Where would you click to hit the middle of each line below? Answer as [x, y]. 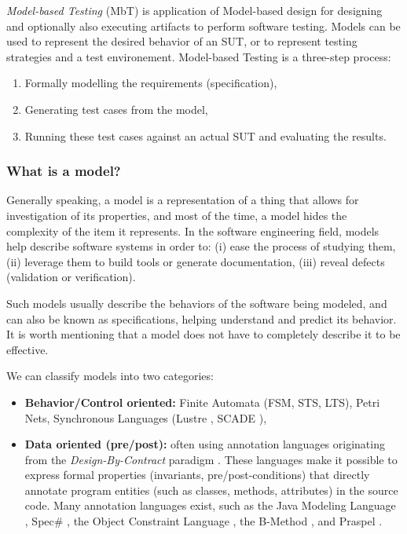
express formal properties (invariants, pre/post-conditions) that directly [197, 475]
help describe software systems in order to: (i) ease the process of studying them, [201, 246]
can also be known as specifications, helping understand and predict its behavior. [202, 318]
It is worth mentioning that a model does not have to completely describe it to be [203, 334]
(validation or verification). [71, 277]
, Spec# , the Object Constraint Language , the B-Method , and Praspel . [203, 521]
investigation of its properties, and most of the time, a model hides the [177, 215]
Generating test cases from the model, [116, 109]
